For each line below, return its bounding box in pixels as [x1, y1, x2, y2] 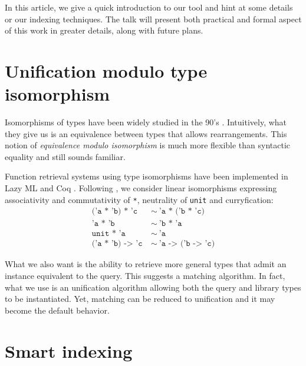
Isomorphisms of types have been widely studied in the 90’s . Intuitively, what [5, 116, 287, 128]
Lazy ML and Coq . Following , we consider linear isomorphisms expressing [5, 182, 277, 194]
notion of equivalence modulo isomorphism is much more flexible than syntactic [5, 139, 291, 151]
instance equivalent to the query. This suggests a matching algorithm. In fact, [5, 269, 285, 282]
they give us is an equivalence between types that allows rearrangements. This [5, 127, 287, 139]
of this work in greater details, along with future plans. [5, 24, 203, 36]
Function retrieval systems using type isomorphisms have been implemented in [5, 170, 288, 182]
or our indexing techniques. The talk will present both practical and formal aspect [5, 12, 302, 25]
